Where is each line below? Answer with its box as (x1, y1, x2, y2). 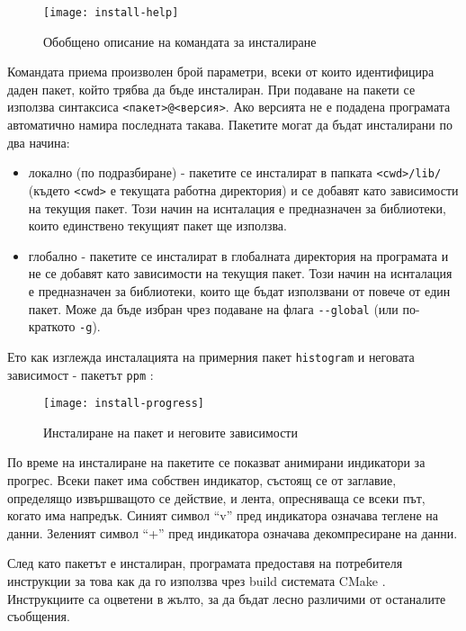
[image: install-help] (43, 6, 179, 19)
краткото (28, 317, 76, 336)
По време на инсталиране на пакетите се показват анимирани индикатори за (7, 453, 426, 472)
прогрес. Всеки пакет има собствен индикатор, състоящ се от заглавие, (7, 471, 397, 490)
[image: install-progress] (43, 397, 204, 410)
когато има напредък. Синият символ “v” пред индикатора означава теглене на (7, 506, 439, 525)
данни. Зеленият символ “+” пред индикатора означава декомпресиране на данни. (7, 523, 458, 542)
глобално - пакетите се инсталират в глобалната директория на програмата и (28, 246, 449, 265)
